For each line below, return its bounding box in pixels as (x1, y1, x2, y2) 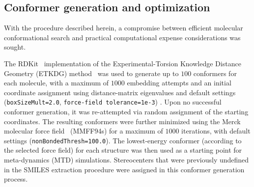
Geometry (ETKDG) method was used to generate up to (4, 68, 179, 78)
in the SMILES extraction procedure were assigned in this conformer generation (4, 164, 245, 174)
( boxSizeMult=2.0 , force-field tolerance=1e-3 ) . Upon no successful (4, 97, 222, 107)
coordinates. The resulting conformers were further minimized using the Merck (4, 116, 241, 126)
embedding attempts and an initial (127, 78, 231, 88)
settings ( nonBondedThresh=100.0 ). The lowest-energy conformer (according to (4, 135, 242, 145)
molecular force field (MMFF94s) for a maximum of (4, 126, 163, 136)
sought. (4, 42, 26, 52)
